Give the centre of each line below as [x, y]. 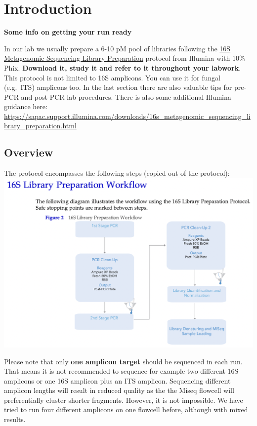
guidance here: [26, 106]
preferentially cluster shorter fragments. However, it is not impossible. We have [124, 400]
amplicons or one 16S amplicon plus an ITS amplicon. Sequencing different [117, 380]
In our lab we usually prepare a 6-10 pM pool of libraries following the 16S [117, 48]
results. [15, 419]
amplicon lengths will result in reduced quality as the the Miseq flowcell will [119, 390]
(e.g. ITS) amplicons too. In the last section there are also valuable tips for [118, 87]
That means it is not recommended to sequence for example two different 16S [121, 371]
